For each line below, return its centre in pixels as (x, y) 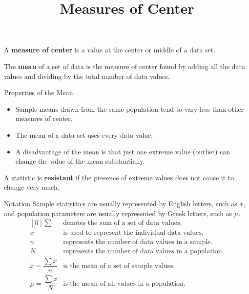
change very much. (32, 187)
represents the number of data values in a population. (144, 252)
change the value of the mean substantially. (80, 161)
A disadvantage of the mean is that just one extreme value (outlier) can (123, 151)
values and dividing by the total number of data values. (87, 76)
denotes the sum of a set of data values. (123, 223)
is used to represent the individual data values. (133, 233)
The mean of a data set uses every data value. (84, 135)
